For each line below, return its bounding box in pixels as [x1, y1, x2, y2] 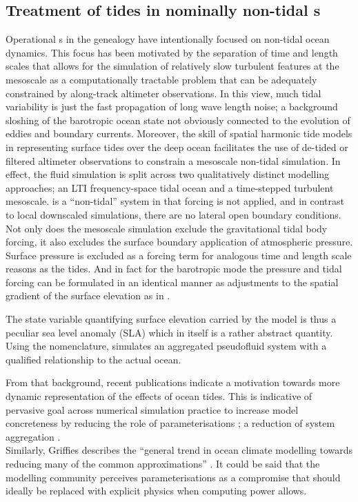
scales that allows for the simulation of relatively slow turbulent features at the [6, 59, 339, 73]
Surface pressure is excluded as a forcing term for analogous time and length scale [6, 248, 352, 262]
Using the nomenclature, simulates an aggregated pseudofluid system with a [6, 339, 327, 353]
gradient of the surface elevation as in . [6, 288, 170, 303]
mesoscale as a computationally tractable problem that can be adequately [6, 72, 317, 86]
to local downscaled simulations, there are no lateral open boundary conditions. [6, 207, 341, 221]
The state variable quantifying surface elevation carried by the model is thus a [6, 312, 337, 326]
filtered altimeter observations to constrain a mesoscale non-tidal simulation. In [6, 153, 341, 168]
